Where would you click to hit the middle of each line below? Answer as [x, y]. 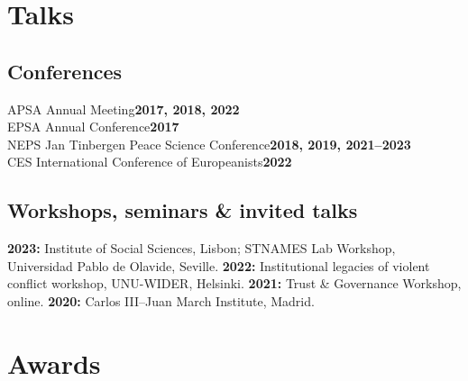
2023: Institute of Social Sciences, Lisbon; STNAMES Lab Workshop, [202, 248]
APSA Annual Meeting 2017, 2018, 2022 [124, 109]
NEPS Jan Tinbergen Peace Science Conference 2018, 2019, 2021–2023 [209, 144]
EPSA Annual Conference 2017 [93, 127]
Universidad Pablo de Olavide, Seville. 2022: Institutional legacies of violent [219, 265]
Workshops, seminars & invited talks [183, 210]
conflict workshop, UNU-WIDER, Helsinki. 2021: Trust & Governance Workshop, [234, 283]
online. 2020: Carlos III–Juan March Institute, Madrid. [161, 300]
